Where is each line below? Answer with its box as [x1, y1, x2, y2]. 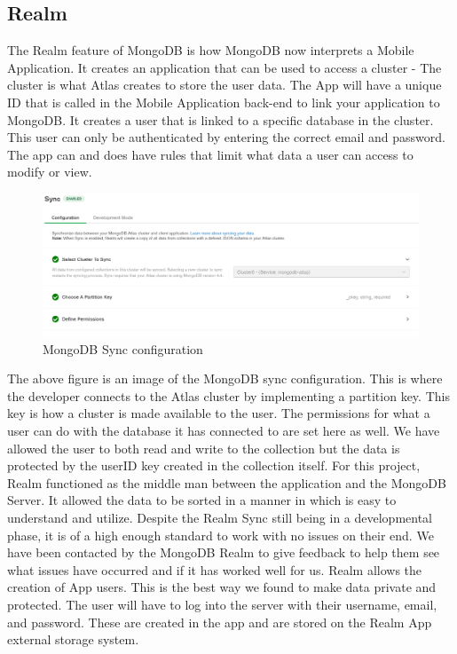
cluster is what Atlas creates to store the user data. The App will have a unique [7, 75, 442, 94]
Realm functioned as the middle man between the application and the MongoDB [7, 473, 446, 492]
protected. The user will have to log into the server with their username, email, [7, 595, 437, 613]
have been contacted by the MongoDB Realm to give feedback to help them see [7, 543, 440, 562]
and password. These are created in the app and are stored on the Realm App [7, 612, 432, 631]
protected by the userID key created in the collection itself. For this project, [7, 456, 421, 475]
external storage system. [7, 630, 139, 649]
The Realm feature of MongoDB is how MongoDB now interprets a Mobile [7, 41, 414, 59]
